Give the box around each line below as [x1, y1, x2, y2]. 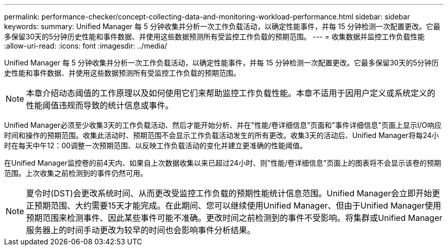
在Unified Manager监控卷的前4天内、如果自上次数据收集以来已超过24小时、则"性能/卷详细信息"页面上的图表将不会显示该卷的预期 [4, 158, 441, 167]
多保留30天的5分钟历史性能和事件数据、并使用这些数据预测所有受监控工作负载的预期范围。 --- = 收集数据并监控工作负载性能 [4, 32, 425, 41]
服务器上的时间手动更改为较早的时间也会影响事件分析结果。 [26, 225, 256, 235]
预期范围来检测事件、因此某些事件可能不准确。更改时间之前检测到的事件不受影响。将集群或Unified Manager [26, 213, 442, 223]
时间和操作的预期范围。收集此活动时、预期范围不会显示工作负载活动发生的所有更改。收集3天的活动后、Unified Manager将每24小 [4, 131, 439, 140]
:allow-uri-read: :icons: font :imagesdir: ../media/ [4, 41, 167, 50]
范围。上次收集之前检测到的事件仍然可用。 [4, 169, 147, 177]
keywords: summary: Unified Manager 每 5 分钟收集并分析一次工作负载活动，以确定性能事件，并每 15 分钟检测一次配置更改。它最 [4, 22, 441, 31]
